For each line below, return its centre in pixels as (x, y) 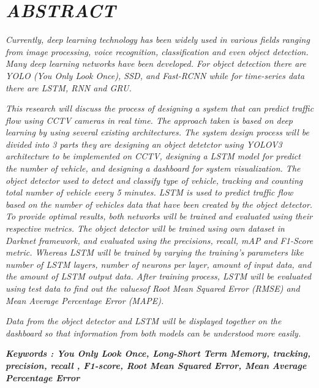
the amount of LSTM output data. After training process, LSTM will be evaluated (159, 276)
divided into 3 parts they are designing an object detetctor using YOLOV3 (144, 144)
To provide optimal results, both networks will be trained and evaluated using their (159, 216)
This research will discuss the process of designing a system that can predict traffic (160, 108)
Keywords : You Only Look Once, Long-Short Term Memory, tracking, (158, 353)
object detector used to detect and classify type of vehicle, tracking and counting (154, 180)
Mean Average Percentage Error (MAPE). (85, 300)
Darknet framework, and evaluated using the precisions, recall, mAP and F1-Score (159, 240)
